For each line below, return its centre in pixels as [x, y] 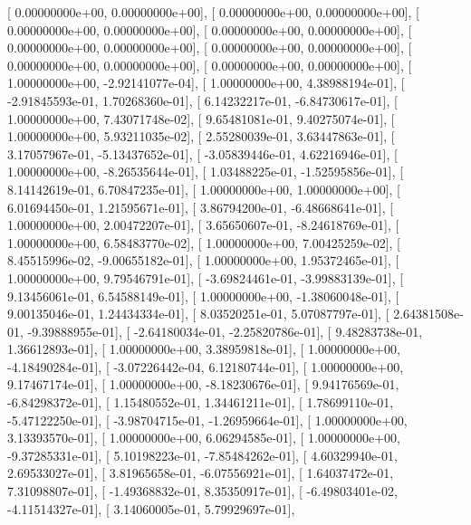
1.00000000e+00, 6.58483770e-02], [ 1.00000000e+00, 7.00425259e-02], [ [204, 242]
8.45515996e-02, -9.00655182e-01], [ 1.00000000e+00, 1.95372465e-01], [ [203, 260]
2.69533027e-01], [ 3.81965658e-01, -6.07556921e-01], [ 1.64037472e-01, [201, 473]
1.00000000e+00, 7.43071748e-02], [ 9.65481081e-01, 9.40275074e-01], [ [201, 118]
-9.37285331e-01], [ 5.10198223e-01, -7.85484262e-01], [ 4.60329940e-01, [202, 455]
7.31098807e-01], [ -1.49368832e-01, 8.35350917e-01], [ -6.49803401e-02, [202, 491]
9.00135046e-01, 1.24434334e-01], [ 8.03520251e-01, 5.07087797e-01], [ [198, 314]
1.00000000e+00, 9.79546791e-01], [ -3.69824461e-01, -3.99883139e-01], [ [206, 277]
